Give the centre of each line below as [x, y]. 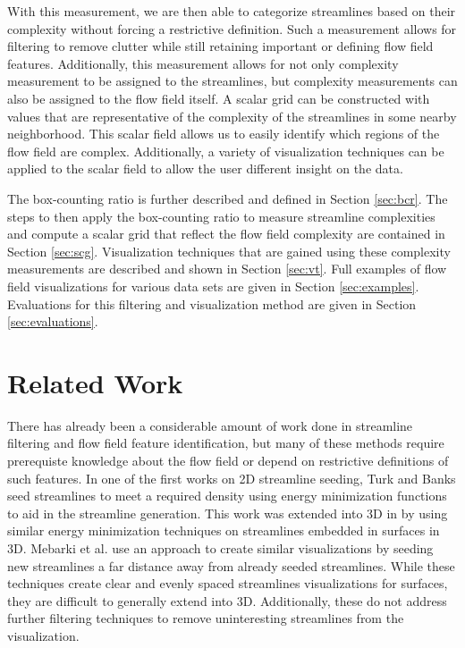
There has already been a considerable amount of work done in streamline [210, 425]
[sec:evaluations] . [53, 321]
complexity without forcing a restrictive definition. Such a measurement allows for [232, 28]
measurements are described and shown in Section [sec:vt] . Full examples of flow [227, 269]
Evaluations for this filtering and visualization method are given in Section [212, 303]
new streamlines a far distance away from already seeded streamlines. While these [231, 565]
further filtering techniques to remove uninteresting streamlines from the [206, 618]
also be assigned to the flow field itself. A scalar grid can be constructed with [219, 98]
